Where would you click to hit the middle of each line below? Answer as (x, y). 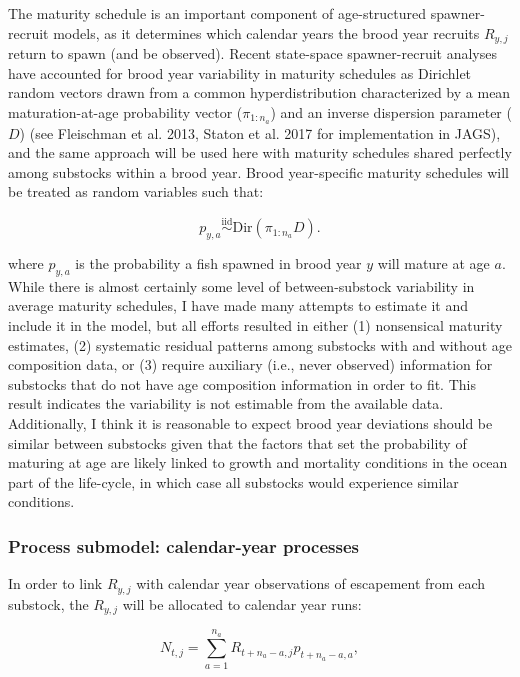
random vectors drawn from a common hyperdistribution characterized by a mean (259, 92)
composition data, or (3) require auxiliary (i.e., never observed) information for (250, 364)
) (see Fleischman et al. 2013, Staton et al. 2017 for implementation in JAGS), (260, 132)
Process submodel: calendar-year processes (183, 545)
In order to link (55, 583)
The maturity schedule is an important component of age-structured (217, 13)
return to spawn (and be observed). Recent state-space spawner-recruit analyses (252, 53)
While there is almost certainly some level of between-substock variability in (241, 285)
